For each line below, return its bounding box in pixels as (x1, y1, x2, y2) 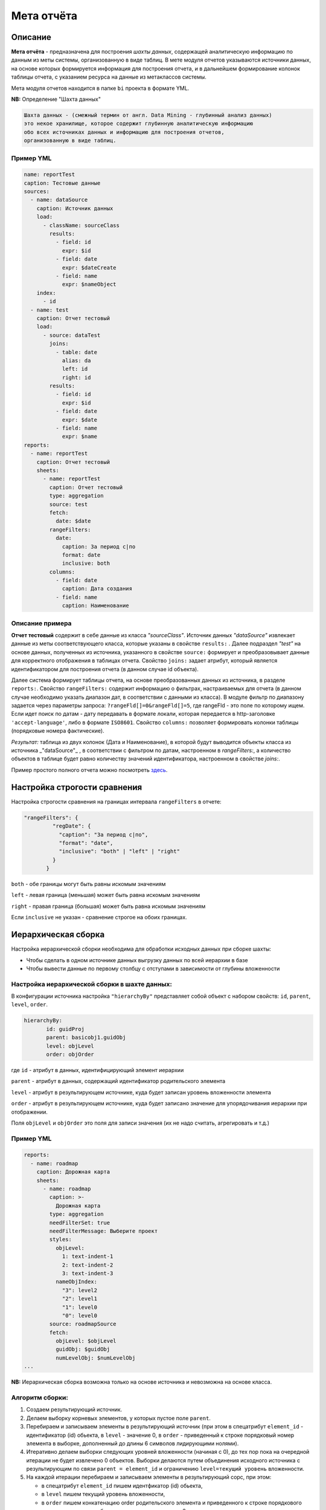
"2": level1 (62, 1296, 98, 1302)
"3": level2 (62, 1287, 98, 1294)
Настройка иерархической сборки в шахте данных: (11, 980, 172, 988)
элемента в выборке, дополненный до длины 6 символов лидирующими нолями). (26, 1439, 239, 1447)
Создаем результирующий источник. (26, 1406, 123, 1413)
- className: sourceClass (43, 222, 120, 229)
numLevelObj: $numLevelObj (55, 1354, 136, 1361)
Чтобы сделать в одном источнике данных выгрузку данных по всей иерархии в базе (26, 956, 248, 963)
